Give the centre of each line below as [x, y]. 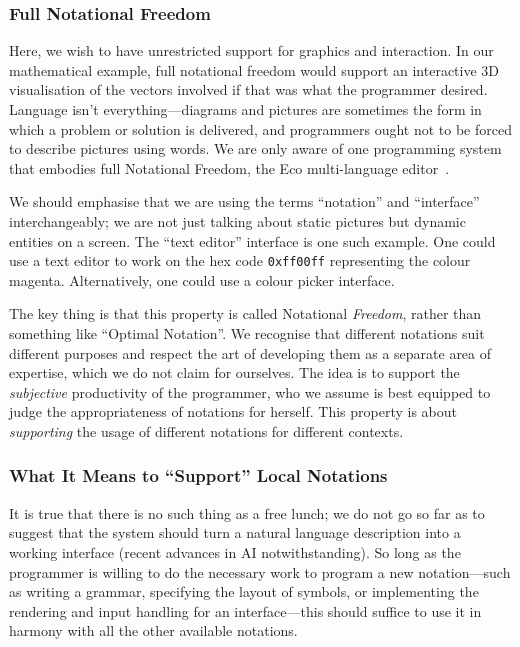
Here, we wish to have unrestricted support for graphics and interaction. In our [251, 50]
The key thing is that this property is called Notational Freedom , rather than [245, 313]
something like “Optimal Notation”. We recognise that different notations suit [247, 333]
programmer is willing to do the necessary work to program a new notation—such [260, 571]
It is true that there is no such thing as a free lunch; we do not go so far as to [247, 512]
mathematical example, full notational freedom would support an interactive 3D [254, 69]
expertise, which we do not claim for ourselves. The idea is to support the [234, 372]
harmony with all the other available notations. [153, 630]
